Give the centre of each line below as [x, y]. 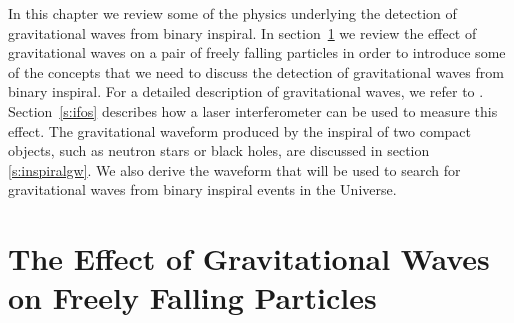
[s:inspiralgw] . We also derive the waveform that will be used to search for [234, 169]
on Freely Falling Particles [192, 297]
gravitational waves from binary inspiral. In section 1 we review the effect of [242, 32]
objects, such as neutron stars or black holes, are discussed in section [219, 150]
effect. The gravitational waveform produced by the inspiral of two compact [239, 130]
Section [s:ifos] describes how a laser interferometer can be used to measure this [253, 110]
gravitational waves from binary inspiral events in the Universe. [202, 189]
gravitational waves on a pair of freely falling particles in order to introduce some [257, 52]
